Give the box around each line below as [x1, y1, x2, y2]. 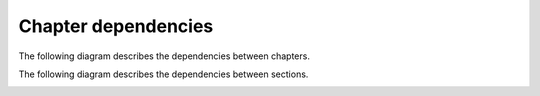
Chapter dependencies [18, 15, 214, 37]
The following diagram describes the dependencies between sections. [18, 68, 309, 80]
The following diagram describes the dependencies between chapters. [18, 50, 310, 62]
